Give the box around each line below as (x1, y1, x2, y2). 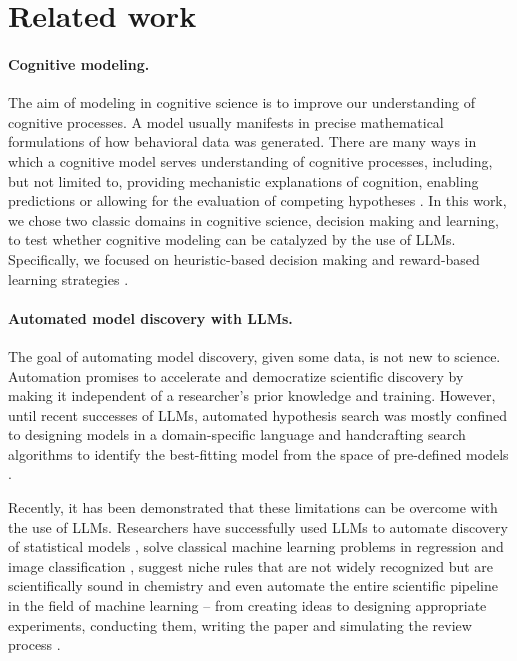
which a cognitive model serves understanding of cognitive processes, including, (8, 150, 493, 171)
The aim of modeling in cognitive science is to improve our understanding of (8, 92, 476, 113)
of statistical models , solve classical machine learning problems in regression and (8, 536, 504, 557)
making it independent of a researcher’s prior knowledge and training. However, (8, 385, 496, 406)
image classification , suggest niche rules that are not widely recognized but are (8, 555, 494, 576)
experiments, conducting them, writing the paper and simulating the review (8, 614, 472, 635)
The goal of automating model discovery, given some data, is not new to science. (8, 345, 501, 366)
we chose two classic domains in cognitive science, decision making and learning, (8, 209, 499, 230)
